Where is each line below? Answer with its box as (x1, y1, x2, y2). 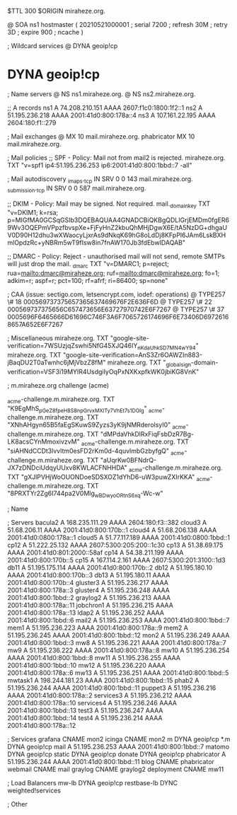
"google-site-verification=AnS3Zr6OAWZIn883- (62, 350, 203, 359)
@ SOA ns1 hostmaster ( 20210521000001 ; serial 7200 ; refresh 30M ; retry (7, 21, 228, 28)
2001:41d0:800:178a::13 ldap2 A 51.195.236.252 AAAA (7, 608, 165, 617)
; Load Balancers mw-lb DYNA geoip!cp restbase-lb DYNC (7, 779, 178, 787)
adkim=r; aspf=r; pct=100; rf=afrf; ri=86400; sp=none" (7, 277, 168, 285)
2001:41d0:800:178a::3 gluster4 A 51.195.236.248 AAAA (7, 586, 170, 594)
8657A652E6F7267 (7, 320, 64, 329)
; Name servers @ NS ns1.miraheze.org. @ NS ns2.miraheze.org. (7, 89, 196, 98)
